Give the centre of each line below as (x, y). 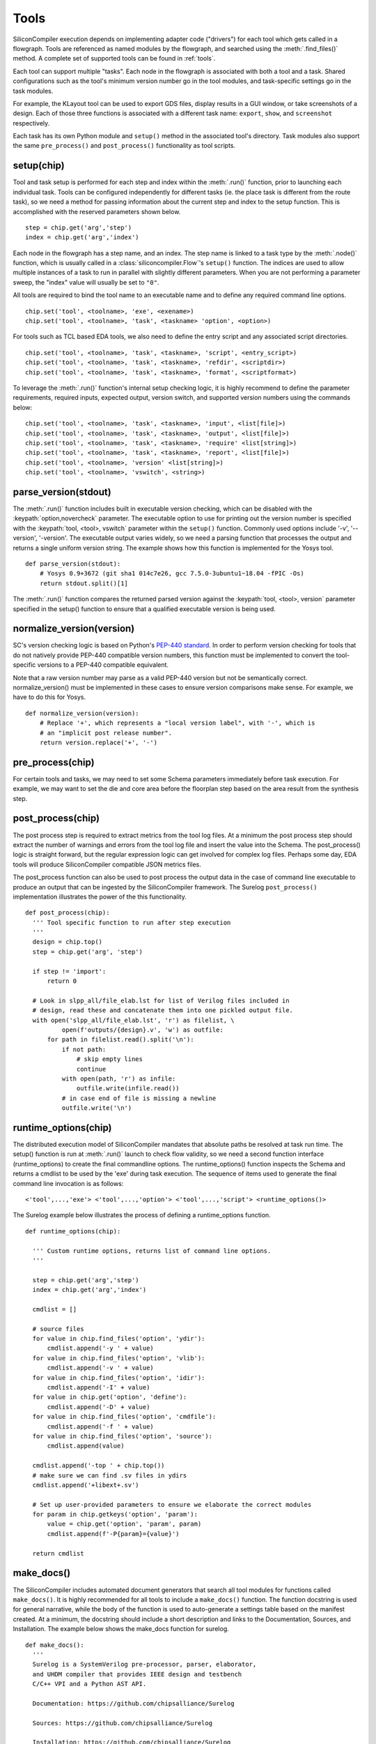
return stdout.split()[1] (84, 583)
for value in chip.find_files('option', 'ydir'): (119, 1339)
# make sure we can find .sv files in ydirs (110, 1475)
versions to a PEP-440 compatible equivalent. (103, 665)
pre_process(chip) (54, 762)
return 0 (62, 981)
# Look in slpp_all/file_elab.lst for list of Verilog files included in (161, 1000)
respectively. (31, 123)
